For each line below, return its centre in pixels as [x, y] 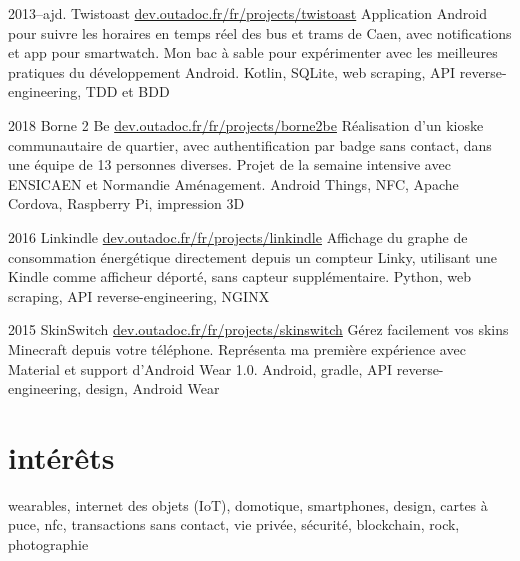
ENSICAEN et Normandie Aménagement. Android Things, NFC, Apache [233, 183]
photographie [48, 544]
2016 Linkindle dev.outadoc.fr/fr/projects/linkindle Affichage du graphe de [238, 236]
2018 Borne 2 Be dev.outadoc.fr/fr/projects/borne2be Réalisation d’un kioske [246, 124]
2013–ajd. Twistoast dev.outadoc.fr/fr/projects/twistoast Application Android [248, 13]
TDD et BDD [127, 91]
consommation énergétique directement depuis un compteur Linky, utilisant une [253, 256]
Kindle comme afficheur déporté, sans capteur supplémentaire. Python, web [239, 276]
